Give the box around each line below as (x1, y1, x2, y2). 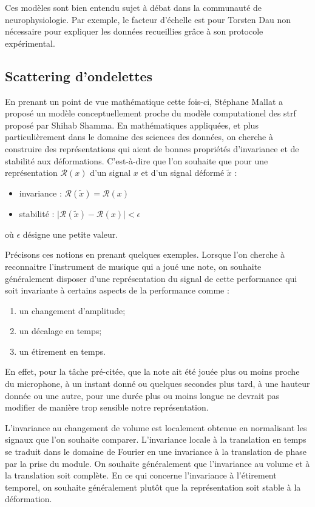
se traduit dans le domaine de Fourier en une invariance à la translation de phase (5, 445, 307, 458)
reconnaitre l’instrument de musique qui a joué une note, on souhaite (5, 260, 262, 272)
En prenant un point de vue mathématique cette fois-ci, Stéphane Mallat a (5, 95, 283, 107)
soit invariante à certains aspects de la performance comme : (5, 284, 229, 297)
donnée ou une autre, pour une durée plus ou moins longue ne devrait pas (5, 389, 280, 401)
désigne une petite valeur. (22, 227, 118, 240)
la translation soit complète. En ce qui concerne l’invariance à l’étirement (5, 469, 277, 482)
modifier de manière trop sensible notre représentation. (5, 401, 209, 414)
